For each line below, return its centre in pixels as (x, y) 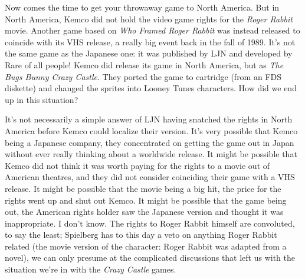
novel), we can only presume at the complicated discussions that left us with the (150, 258)
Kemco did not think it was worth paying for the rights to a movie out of (137, 165)
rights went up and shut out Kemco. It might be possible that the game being (146, 200)
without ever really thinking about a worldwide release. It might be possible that (151, 154)
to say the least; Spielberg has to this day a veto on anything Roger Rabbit (141, 235)
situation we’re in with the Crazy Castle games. (91, 269)
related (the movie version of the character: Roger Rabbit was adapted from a (146, 246)
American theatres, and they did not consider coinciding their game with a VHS (150, 177)
